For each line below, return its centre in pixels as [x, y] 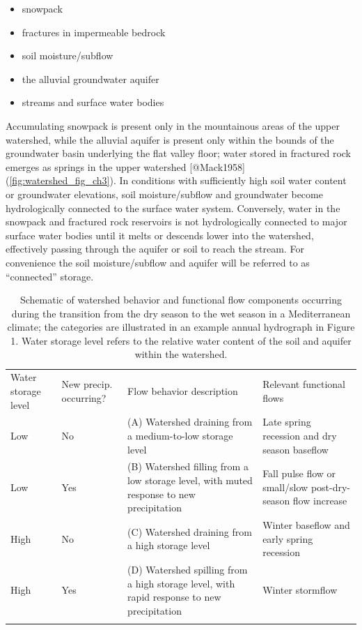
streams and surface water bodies [93, 102]
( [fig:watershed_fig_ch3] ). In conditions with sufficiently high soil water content [176, 180]
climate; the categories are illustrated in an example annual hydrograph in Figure [181, 327]
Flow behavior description [183, 390]
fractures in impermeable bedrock [94, 32]
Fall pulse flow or [299, 473]
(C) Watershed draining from [190, 531]
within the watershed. [181, 354]
